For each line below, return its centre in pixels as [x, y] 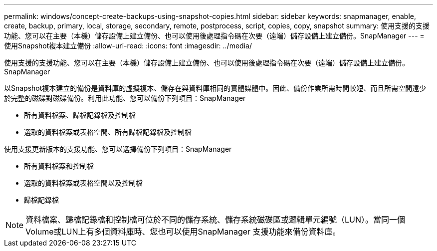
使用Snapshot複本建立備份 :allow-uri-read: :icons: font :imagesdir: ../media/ [128, 46]
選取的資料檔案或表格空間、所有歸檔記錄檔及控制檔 [108, 132]
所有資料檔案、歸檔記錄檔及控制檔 [80, 115]
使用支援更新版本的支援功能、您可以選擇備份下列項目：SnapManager [118, 149]
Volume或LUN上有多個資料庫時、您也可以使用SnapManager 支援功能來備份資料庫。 [183, 232]
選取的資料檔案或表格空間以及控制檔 [83, 183]
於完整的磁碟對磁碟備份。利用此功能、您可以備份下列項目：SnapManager [125, 98]
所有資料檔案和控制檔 [59, 166]
